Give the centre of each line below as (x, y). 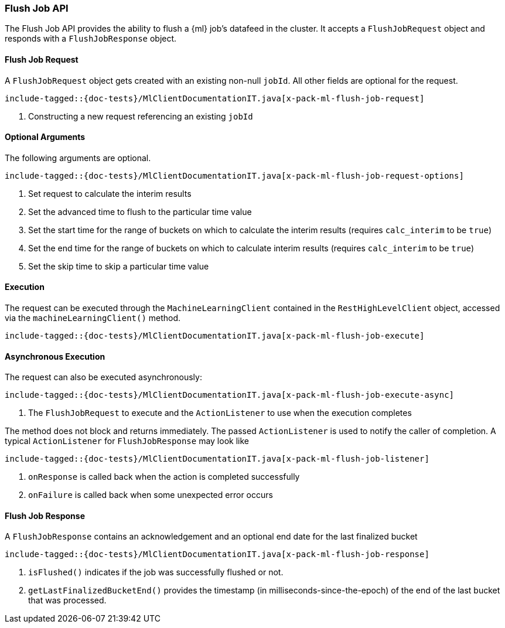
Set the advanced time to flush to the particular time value (140, 211)
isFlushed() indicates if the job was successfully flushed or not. (156, 572)
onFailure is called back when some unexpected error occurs (151, 495)
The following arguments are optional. (78, 158)
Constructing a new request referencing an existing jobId (141, 116)
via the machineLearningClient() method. (93, 318)
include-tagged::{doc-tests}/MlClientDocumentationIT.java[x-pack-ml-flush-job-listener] (217, 459)
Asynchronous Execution (55, 356)
